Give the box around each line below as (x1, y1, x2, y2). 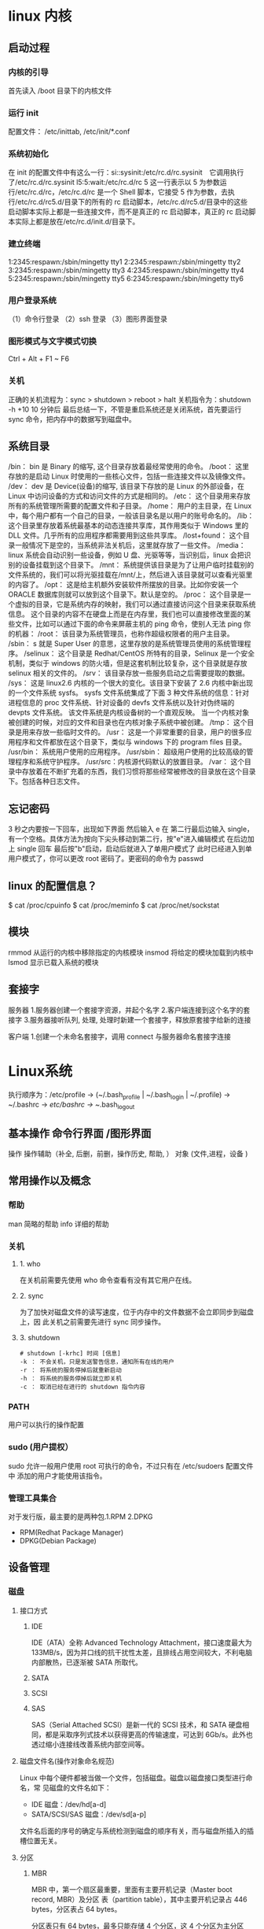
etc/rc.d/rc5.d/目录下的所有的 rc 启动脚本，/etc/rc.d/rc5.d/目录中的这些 (17, 198, 247, 207)
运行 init (8, 107, 39, 118)
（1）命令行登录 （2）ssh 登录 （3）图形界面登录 (8, 314, 167, 323)
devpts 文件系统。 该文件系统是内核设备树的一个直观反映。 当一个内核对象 (8, 708, 250, 717)
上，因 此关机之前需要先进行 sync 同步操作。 (19, 1317, 166, 1327)
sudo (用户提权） (8, 1442, 73, 1453)
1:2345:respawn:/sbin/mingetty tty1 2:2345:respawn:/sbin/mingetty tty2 (8, 257, 241, 266)
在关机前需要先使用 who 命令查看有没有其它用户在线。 (19, 1276, 196, 1285)
